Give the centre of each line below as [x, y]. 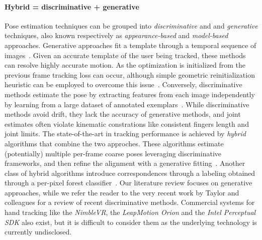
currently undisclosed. [38, 232]
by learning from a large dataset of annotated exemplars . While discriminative [127, 104]
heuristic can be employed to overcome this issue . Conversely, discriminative [123, 84]
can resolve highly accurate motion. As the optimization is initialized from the [125, 65]
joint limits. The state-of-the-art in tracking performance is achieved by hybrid [125, 134]
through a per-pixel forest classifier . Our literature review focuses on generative [128, 183]
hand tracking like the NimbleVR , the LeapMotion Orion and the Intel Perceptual [130, 212]
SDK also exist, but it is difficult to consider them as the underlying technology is [131, 222]
